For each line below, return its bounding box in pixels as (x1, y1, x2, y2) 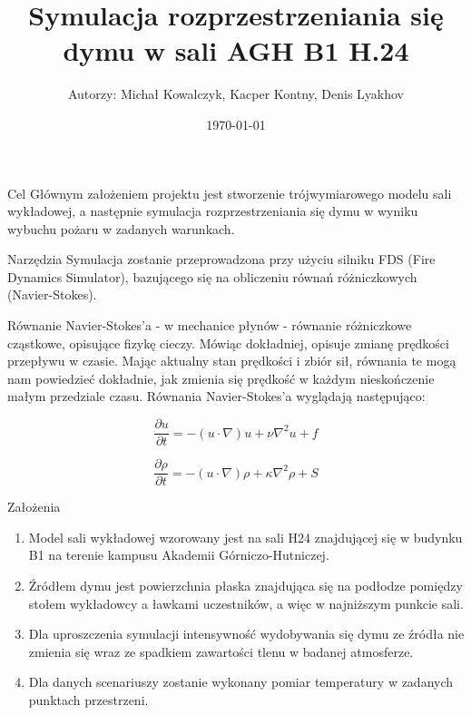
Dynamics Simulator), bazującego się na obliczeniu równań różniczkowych (7, 267, 417, 286)
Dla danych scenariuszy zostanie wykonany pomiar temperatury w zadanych (28, 672, 454, 691)
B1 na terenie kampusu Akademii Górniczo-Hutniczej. (28, 545, 329, 564)
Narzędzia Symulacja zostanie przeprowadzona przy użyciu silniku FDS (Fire (7, 250, 436, 269)
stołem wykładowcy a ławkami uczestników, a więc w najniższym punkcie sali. (28, 593, 464, 612)
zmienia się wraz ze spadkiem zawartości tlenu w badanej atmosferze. (28, 642, 414, 661)
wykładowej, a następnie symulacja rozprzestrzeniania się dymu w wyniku (7, 201, 418, 220)
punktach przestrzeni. (28, 690, 149, 709)
